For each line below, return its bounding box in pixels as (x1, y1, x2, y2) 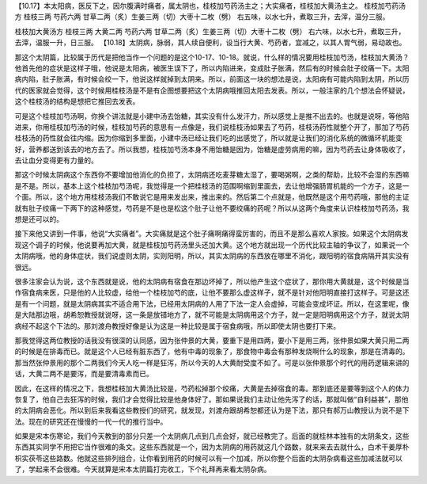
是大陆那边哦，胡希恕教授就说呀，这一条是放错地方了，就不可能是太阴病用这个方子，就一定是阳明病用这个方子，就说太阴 (14, 310, 410, 320)
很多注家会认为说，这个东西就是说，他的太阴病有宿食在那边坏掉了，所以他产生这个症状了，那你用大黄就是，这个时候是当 (14, 276, 410, 286)
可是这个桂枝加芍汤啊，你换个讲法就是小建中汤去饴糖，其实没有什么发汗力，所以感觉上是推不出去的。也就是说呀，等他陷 (14, 111, 410, 120)
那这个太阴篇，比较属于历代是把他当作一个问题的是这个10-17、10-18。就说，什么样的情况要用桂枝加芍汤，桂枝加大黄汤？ (14, 52, 410, 62)
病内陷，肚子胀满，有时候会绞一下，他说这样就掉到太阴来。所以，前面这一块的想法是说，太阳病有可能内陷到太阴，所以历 (14, 74, 410, 84)
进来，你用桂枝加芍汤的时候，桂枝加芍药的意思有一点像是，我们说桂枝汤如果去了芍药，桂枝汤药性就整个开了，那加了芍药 (14, 122, 410, 131)
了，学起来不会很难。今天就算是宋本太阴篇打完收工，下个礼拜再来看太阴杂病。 (14, 464, 271, 474)
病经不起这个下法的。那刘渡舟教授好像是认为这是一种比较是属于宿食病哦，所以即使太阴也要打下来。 (14, 321, 340, 330)
